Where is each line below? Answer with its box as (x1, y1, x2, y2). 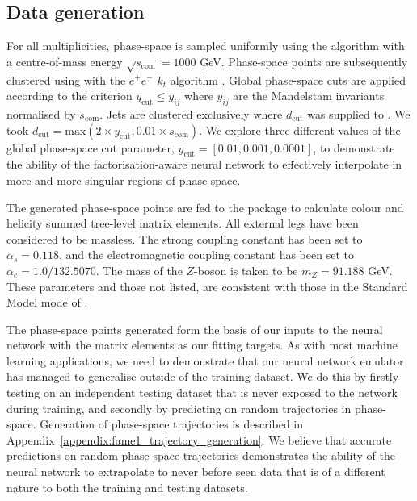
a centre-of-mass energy (6, 52, 123, 69)
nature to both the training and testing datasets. (6, 478, 248, 495)
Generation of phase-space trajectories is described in (40, 415, 304, 432)
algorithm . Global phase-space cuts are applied (170, 71, 406, 88)
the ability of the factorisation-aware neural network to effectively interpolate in (6, 156, 402, 173)
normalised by (6, 105, 76, 122)
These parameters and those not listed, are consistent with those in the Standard (6, 278, 408, 294)
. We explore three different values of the (199, 121, 401, 138)
